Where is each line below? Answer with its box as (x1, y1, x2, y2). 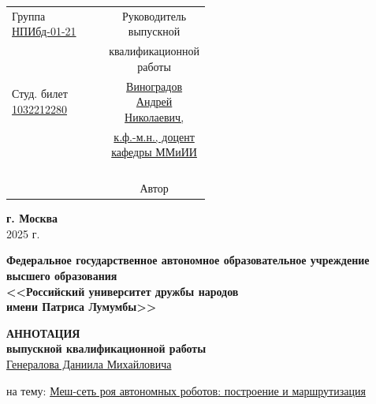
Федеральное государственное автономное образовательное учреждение (6, 252, 370, 268)
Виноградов (126, 77, 183, 94)
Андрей (136, 93, 173, 110)
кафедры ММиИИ (111, 144, 197, 160)
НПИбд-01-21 (12, 23, 76, 39)
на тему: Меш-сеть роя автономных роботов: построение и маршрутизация (6, 382, 366, 398)
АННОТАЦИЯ (6, 324, 80, 341)
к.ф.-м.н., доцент (114, 128, 195, 144)
